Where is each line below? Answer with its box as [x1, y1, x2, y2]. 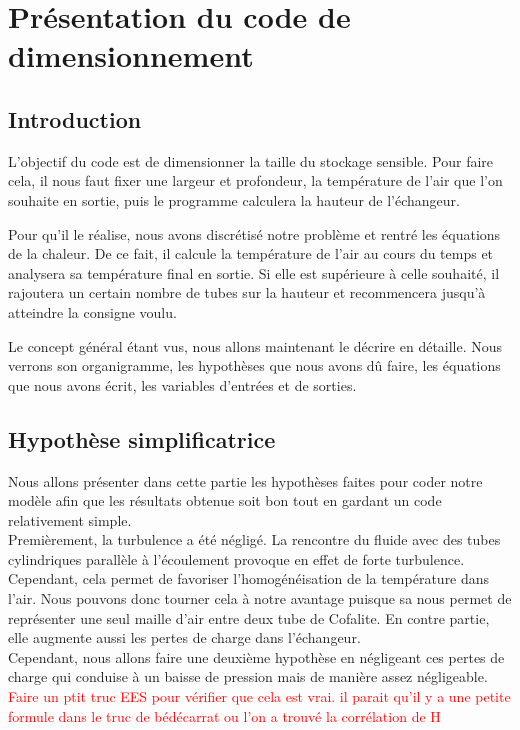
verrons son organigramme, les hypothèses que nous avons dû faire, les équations [8, 355, 501, 376]
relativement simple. [8, 509, 132, 530]
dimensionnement [8, 35, 254, 76]
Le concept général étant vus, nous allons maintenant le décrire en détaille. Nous [8, 335, 503, 356]
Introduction [8, 103, 142, 134]
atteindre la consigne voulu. [8, 301, 177, 322]
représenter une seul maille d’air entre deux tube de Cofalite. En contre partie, [8, 607, 490, 628]
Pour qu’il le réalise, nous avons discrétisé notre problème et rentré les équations [8, 223, 501, 244]
